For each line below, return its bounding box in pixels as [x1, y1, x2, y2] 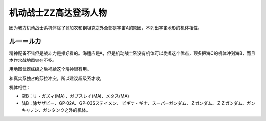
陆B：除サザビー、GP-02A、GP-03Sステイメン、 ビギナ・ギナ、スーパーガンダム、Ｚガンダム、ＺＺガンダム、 [21, 100, 247, 106]
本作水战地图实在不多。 [9, 57, 57, 63]
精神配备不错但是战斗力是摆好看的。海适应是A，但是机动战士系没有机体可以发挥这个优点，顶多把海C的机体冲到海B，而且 [9, 50, 256, 56]
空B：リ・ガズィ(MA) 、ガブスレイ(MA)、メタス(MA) [21, 93, 129, 99]
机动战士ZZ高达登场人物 [9, 7, 107, 18]
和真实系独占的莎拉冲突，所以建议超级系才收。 [9, 75, 104, 81]
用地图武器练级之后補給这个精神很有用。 [9, 66, 91, 72]
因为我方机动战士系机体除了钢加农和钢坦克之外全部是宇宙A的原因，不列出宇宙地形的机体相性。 [9, 25, 202, 30]
